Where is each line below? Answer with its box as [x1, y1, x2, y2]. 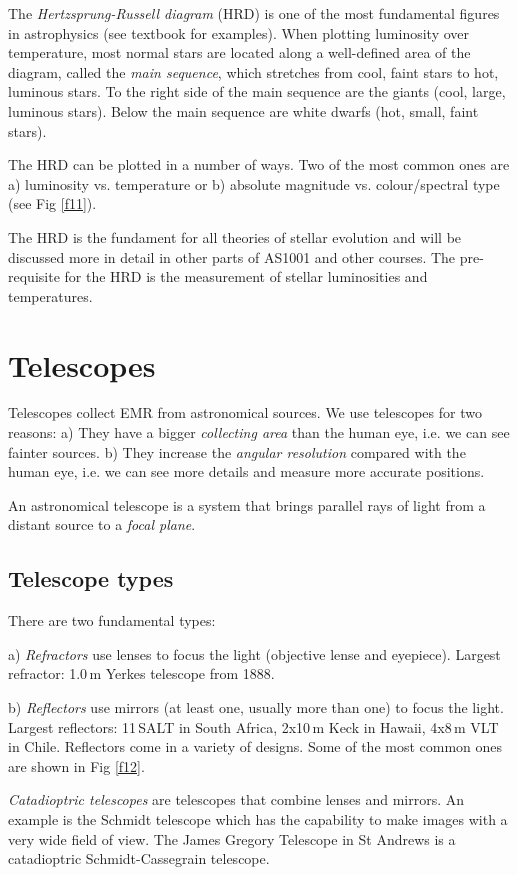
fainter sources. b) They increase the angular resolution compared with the [8, 441, 466, 462]
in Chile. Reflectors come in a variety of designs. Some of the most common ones [8, 736, 503, 757]
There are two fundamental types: [8, 610, 216, 631]
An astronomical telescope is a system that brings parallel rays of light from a [8, 494, 486, 515]
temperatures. [8, 285, 93, 306]
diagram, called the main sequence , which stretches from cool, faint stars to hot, [8, 61, 499, 82]
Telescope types [8, 563, 174, 594]
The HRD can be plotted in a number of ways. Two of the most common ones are [8, 154, 510, 175]
